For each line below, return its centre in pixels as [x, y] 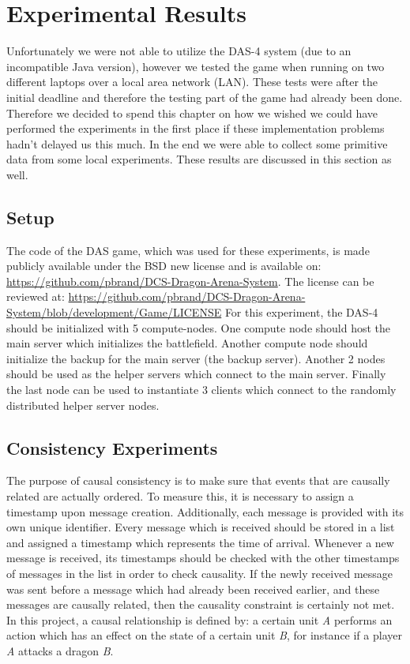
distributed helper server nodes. [83, 405]
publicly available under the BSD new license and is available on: [164, 266]
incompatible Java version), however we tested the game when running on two [196, 66]
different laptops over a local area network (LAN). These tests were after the [192, 82]
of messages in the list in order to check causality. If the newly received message [200, 573]
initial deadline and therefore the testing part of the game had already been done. [205, 97]
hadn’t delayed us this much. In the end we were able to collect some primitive [197, 143]
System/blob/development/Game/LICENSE [114, 312]
